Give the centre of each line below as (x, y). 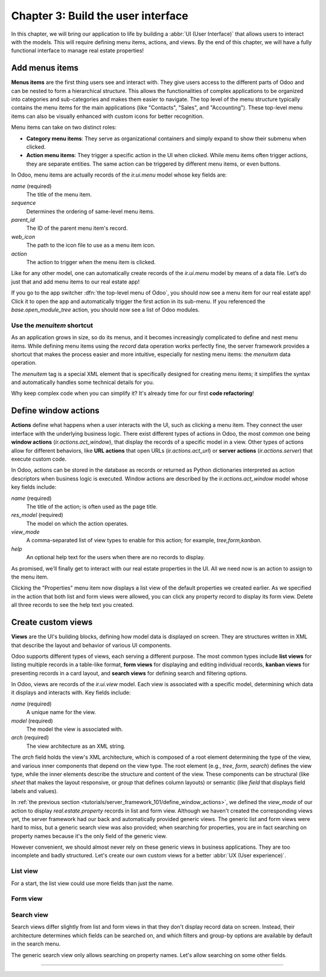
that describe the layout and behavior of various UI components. (91, 645)
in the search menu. (36, 944)
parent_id (23, 220)
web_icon (23, 236)
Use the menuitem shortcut (52, 325)
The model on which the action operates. (77, 524)
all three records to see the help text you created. (72, 605)
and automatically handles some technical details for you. (83, 382)
